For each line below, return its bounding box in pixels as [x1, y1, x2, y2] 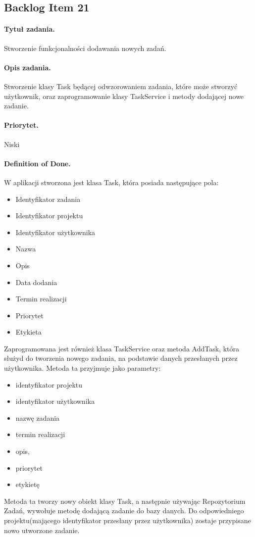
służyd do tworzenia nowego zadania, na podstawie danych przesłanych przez [4, 353, 238, 363]
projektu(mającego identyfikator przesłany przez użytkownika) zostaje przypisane [4, 515, 251, 525]
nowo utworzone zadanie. [4, 525, 80, 535]
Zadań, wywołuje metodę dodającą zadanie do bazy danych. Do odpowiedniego [4, 505, 244, 516]
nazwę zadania [15, 412, 60, 423]
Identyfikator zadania [15, 194, 81, 204]
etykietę [15, 479, 40, 489]
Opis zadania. [4, 62, 51, 72]
